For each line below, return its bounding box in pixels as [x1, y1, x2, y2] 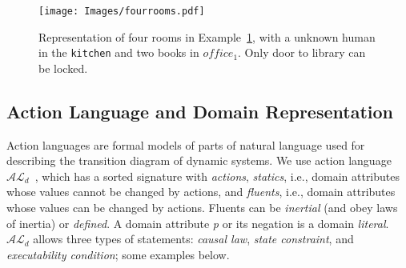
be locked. [38, 59, 88, 76]
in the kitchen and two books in [38, 44, 199, 61]
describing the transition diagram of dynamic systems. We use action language [6, 152, 392, 169]
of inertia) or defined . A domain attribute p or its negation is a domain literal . [6, 214, 389, 231]
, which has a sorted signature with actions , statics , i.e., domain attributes [34, 167, 400, 184]
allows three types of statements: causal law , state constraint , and [33, 230, 354, 247]
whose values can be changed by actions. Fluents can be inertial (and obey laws [6, 199, 398, 216]
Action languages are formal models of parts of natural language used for [6, 136, 365, 153]
